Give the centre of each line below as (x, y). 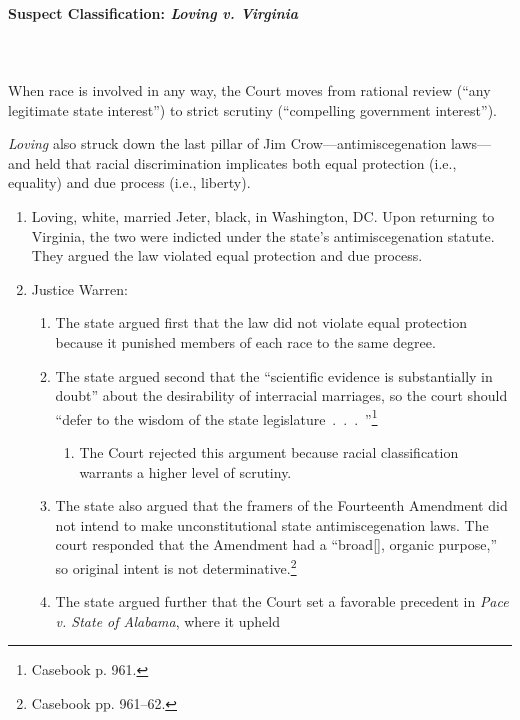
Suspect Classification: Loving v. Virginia (153, 12)
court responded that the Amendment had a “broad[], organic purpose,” (276, 544)
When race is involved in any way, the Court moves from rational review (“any (249, 89)
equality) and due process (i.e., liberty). (129, 182)
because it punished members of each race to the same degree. (245, 341)
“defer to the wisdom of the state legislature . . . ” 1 (216, 417)
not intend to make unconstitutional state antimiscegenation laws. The (272, 524)
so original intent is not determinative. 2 (176, 566)
